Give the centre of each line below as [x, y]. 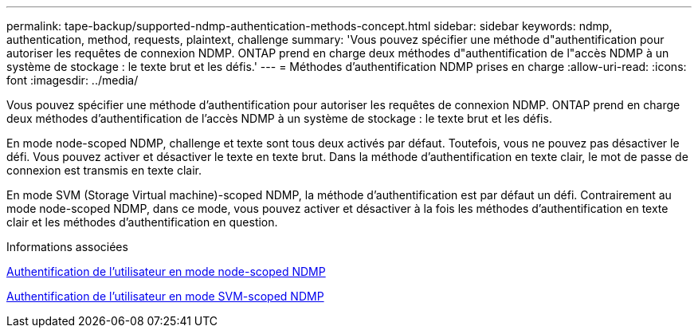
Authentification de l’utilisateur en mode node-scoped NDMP [166, 271]
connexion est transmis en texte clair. [104, 170]
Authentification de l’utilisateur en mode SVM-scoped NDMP [165, 296]
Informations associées [67, 247]
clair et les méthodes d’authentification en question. [142, 222]
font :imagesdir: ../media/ [73, 80]
